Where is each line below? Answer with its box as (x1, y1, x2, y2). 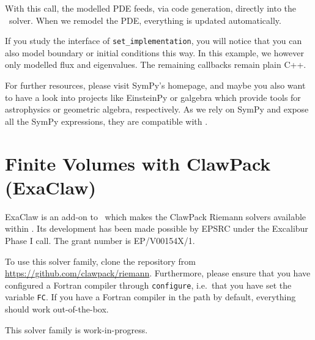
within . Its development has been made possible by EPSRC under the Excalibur (5, 222, 308, 235)
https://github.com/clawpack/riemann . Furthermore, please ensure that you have (5, 267, 311, 279)
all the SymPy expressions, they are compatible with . (5, 114, 208, 127)
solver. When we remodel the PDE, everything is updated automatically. (9, 13, 281, 26)
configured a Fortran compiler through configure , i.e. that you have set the (5, 278, 292, 291)
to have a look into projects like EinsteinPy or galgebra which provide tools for (5, 91, 301, 103)
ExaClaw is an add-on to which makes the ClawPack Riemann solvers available (5, 210, 306, 223)
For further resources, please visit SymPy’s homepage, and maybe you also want (5, 79, 306, 92)
